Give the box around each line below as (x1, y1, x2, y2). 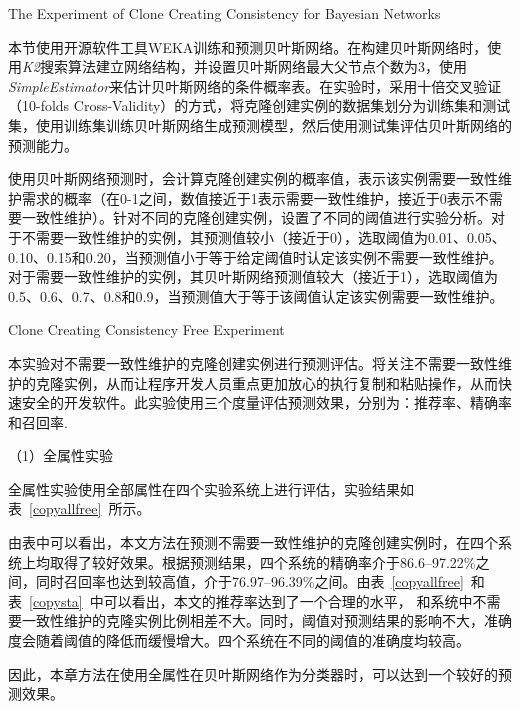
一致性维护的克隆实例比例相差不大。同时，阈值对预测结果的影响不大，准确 (21, 610, 512, 631)
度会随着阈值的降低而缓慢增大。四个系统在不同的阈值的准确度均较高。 (8, 630, 470, 651)
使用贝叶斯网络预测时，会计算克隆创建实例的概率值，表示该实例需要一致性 (8, 168, 498, 189)
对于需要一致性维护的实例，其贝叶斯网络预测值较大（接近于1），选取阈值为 (8, 266, 498, 287)
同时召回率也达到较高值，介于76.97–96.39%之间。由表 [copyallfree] (35, 571, 464, 592)
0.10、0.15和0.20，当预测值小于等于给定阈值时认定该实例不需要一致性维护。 (8, 246, 503, 267)
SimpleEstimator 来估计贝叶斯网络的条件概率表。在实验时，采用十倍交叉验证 (8, 75, 502, 96)
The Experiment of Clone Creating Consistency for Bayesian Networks (8, 3, 441, 23)
